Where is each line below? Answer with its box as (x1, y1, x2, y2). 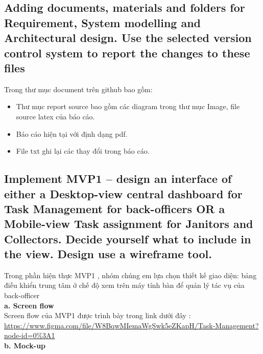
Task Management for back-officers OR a (4, 200, 225, 216)
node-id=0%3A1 (4, 330, 55, 341)
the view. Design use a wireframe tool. (4, 246, 212, 262)
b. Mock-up (4, 340, 46, 351)
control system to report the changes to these (4, 45, 250, 60)
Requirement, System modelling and (4, 14, 201, 30)
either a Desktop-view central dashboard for (4, 185, 243, 201)
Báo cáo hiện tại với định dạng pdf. (16, 128, 128, 139)
